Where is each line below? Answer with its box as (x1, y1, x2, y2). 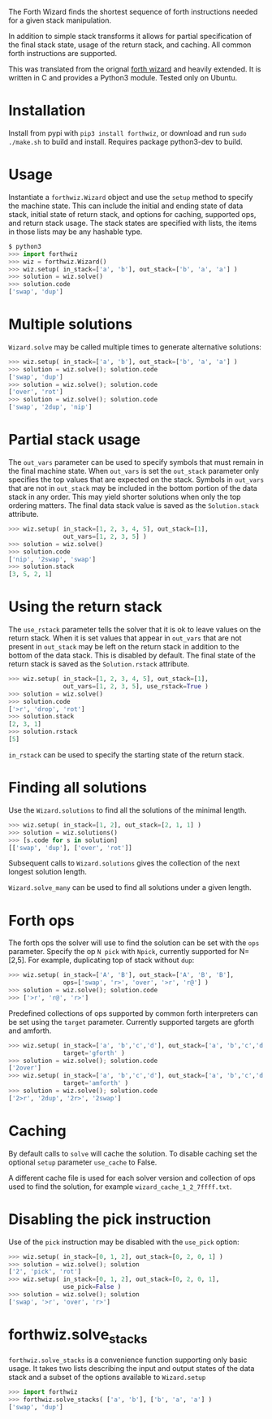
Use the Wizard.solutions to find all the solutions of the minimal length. (8, 805, 247, 815)
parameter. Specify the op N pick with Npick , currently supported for (8, 947, 238, 957)
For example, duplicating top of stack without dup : (28, 955, 195, 966)
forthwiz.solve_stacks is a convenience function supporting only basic (8, 1355, 248, 1365)
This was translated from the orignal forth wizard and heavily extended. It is (8, 64, 261, 74)
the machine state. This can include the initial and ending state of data (8, 201, 244, 210)
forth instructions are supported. (8, 49, 118, 58)
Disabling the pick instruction (8, 1210, 211, 1228)
